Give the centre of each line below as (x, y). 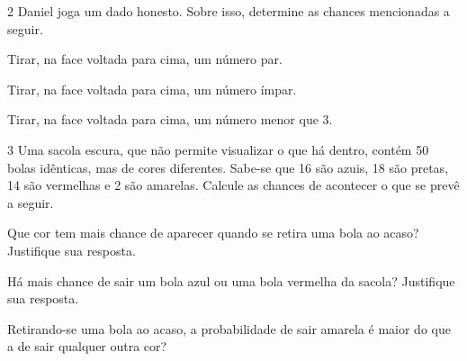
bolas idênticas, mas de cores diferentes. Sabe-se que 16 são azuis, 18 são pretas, (228, 167)
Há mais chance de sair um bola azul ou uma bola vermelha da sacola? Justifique (231, 280)
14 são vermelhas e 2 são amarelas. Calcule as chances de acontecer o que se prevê (233, 185)
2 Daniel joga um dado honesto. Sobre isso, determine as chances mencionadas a (229, 11)
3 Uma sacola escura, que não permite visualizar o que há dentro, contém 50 (218, 149)
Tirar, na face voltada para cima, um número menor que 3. (170, 119)
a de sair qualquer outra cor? (87, 346)
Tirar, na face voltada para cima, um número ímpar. (152, 89)
